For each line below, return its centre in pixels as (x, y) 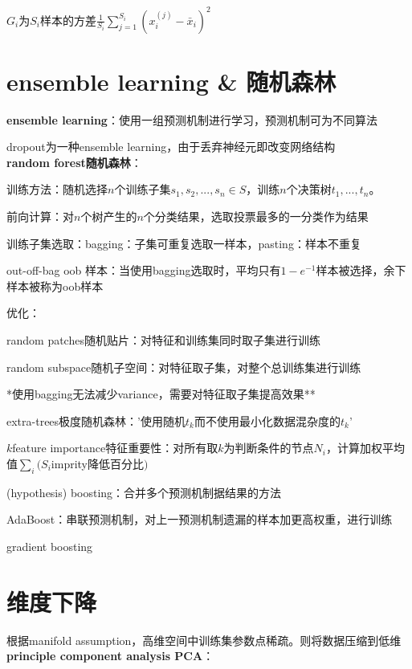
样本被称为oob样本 (55, 286)
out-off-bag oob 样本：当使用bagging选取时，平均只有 (144, 270)
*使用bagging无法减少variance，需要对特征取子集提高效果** (161, 394)
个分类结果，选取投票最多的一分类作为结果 (256, 216)
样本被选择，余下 (361, 270)
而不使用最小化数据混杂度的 (267, 420)
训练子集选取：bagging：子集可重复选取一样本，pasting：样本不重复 (184, 243)
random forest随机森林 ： (74, 162)
